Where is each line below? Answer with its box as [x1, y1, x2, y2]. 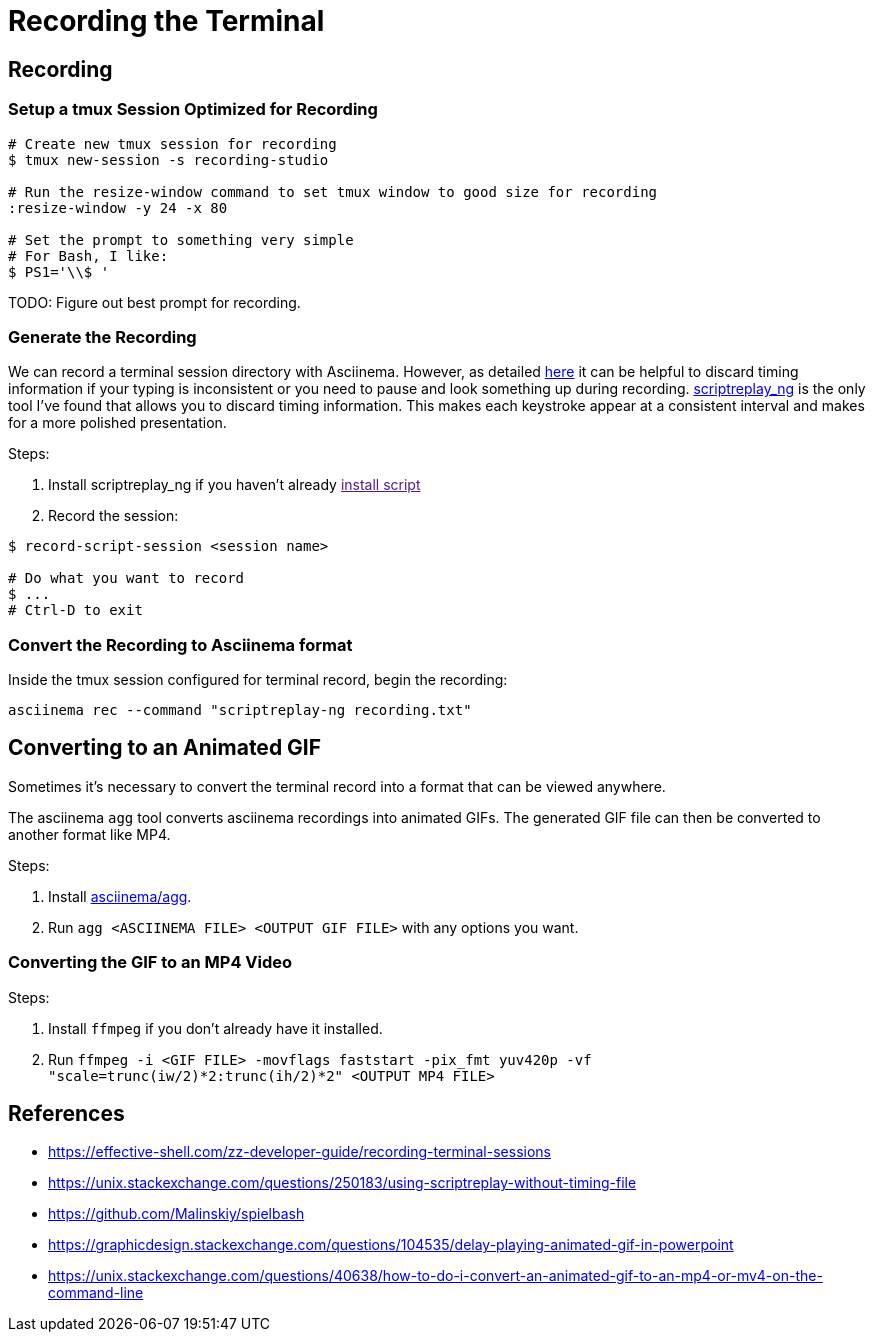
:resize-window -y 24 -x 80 [8, 199, 228, 216]
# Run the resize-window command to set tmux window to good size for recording [8, 183, 658, 200]
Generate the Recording [8, 326, 197, 347]
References [8, 1101, 125, 1127]
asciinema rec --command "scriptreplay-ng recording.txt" [8, 702, 472, 719]
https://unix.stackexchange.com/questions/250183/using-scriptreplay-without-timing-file [48, 1174, 637, 1192]
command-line [48, 1284, 144, 1302]
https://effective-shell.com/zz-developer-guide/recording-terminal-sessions [48, 1143, 551, 1161]
